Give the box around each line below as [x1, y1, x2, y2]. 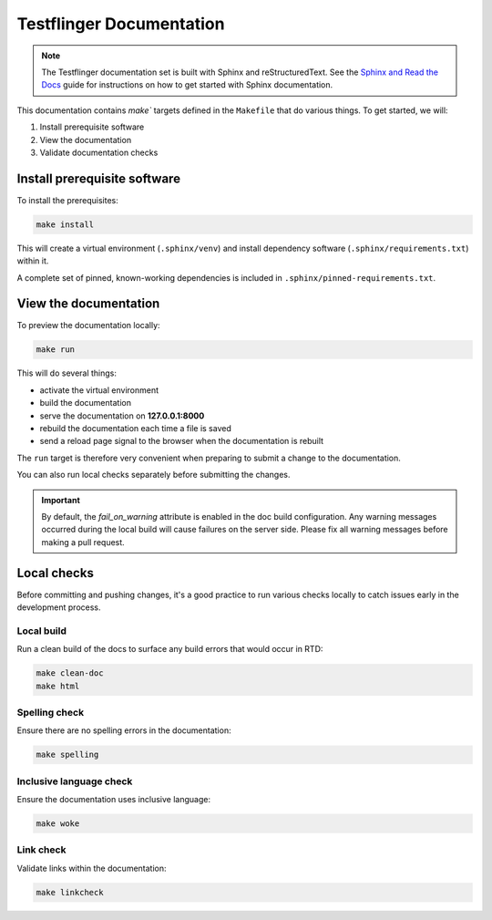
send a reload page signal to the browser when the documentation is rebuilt [39, 436, 323, 447]
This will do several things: [16, 367, 118, 378]
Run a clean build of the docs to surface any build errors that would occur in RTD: [16, 644, 323, 655]
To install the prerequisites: [16, 194, 118, 205]
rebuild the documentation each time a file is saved [39, 422, 231, 433]
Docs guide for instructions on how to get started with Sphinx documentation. [41, 79, 333, 90]
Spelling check [16, 706, 85, 718]
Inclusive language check [16, 775, 133, 788]
